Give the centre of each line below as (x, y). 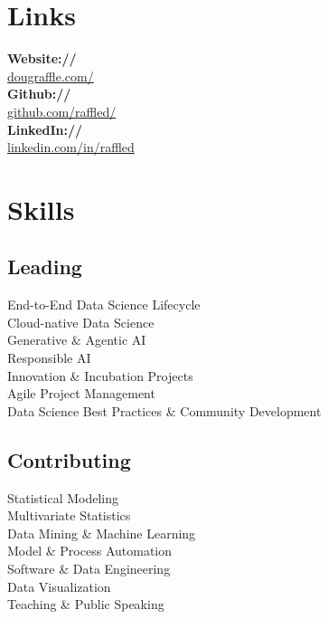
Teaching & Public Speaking (86, 604)
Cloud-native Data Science (81, 322)
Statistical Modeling (63, 497)
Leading (45, 267)
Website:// (42, 58)
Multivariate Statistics (69, 515)
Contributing (69, 459)
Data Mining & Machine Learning (102, 533)
